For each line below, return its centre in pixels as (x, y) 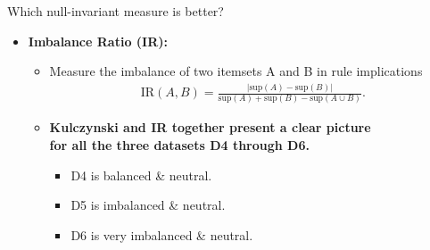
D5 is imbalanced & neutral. (148, 205)
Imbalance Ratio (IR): (98, 41)
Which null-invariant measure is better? (116, 11)
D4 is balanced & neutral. (141, 175)
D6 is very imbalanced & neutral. (162, 234)
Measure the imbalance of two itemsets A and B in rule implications (236, 71)
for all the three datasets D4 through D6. (179, 145)
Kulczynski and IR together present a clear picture (210, 127)
